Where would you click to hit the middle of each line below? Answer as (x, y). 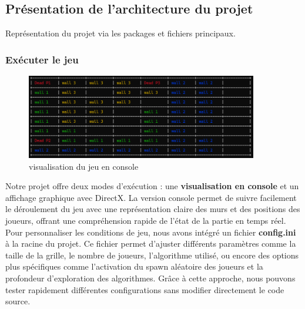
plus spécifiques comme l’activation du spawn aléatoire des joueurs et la (134, 266)
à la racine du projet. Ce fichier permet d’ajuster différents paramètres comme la (151, 243)
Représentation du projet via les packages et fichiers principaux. (120, 33)
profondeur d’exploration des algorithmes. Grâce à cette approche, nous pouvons (150, 278)
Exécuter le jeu (42, 59)
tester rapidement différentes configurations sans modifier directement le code (145, 289)
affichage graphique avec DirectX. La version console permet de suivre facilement (151, 197)
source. (18, 301)
